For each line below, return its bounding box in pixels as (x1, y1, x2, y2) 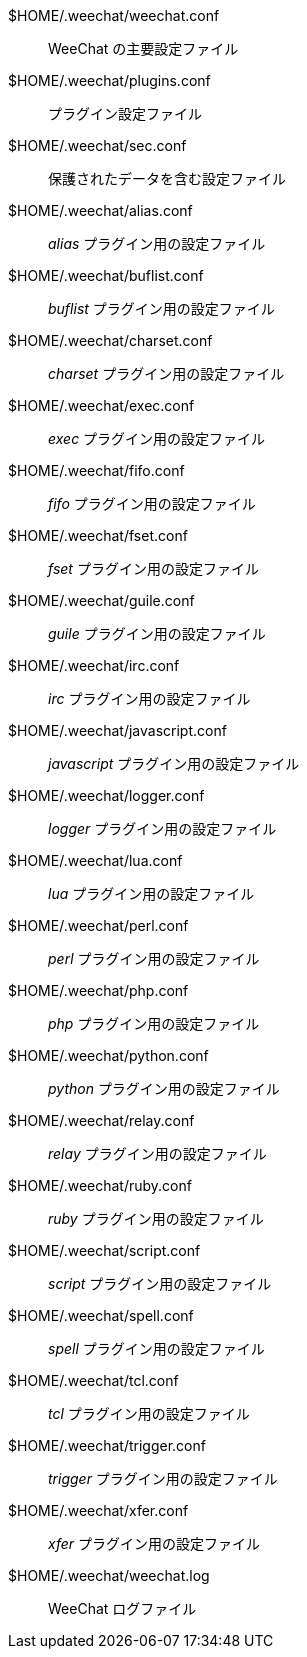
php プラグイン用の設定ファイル (48, 1015, 260, 1032)
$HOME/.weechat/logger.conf (8, 787, 205, 804)
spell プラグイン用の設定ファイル (48, 1340, 265, 1357)
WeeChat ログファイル (48, 1600, 197, 1617)
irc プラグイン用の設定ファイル (48, 690, 251, 707)
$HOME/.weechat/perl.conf (8, 917, 189, 934)
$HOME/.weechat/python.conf (8, 1047, 209, 1064)
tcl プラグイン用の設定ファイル (48, 1405, 250, 1422)
